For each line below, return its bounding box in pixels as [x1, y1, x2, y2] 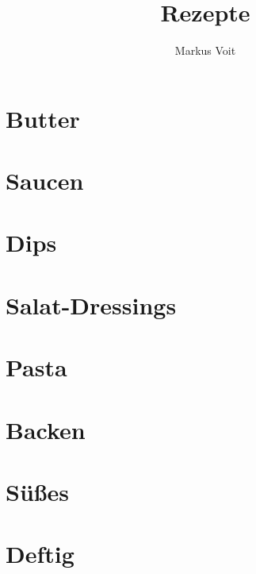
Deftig [6, 537, 75, 570]
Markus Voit [174, 42, 236, 59]
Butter [6, 102, 80, 134]
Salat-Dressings [6, 288, 177, 321]
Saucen [6, 164, 84, 197]
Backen [6, 413, 86, 445]
